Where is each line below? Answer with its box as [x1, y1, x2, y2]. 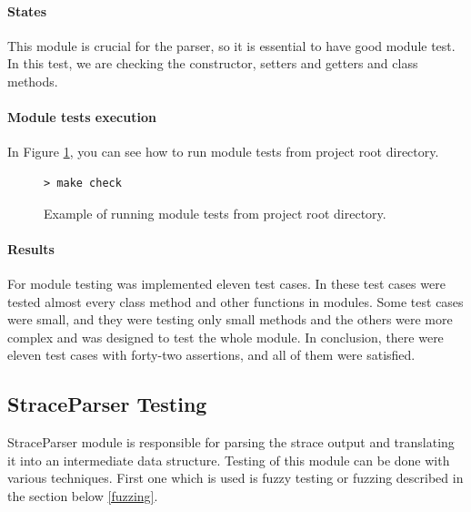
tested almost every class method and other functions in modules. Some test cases [7, 292, 464, 311]
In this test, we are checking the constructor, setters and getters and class [7, 54, 418, 73]
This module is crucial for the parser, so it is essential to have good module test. [7, 36, 456, 55]
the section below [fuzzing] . [7, 486, 158, 505]
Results [7, 239, 55, 258]
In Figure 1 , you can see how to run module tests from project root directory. [7, 142, 439, 161]
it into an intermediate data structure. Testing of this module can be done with [7, 450, 450, 469]
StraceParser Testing [7, 390, 207, 418]
